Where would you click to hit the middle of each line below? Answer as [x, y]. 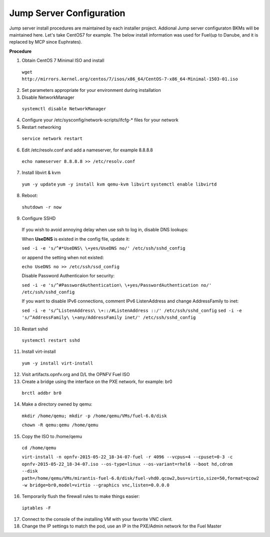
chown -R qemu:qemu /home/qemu [60, 425]
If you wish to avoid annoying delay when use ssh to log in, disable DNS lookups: [105, 230]
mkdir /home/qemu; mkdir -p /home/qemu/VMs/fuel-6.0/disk [94, 416]
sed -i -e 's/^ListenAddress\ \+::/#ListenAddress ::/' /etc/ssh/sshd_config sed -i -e [132, 310]
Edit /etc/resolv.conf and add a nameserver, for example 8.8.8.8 [87, 150]
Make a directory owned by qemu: [57, 404]
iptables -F [36, 508]
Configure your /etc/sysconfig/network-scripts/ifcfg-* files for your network [100, 120]
